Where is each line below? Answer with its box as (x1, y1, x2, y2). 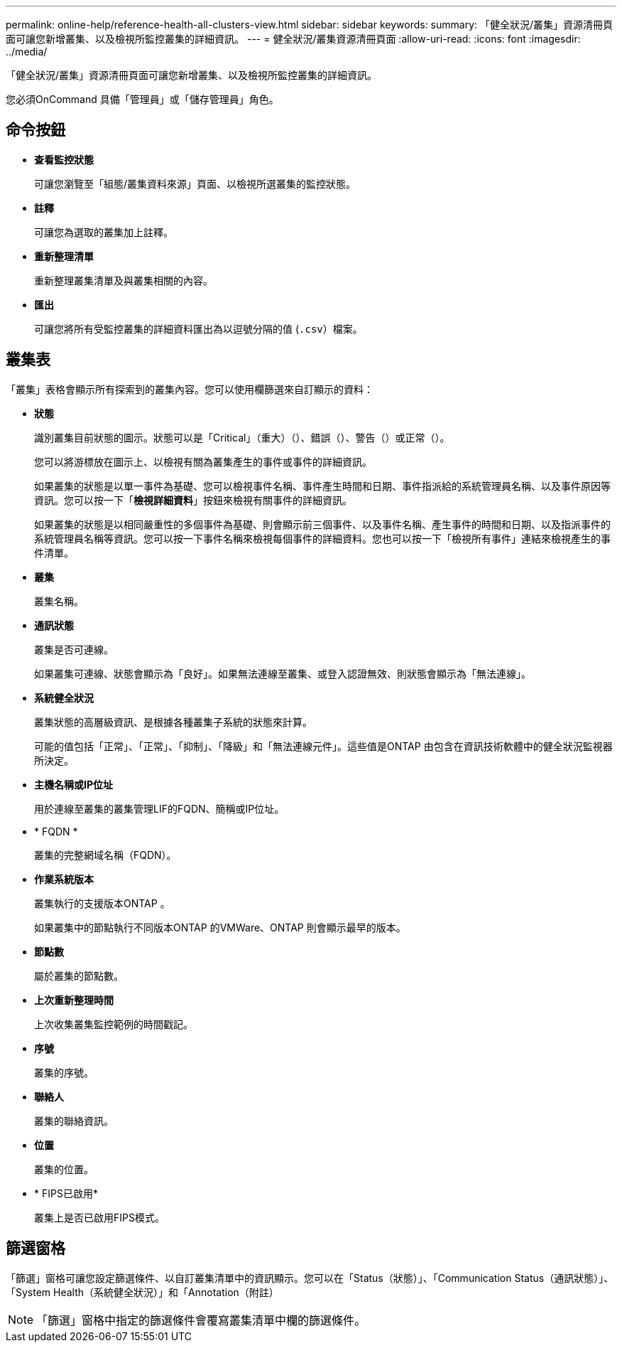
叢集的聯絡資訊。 (34, 1114, 114, 1127)
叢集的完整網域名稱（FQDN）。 (34, 848, 177, 861)
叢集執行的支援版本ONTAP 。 (34, 897, 170, 909)
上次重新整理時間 (34, 993, 114, 1006)
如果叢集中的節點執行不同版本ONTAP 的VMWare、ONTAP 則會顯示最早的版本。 (34, 921, 406, 934)
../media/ (6, 46, 48, 58)
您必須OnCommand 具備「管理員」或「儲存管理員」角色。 (6, 93, 279, 105)
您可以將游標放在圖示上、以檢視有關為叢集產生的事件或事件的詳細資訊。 (34, 455, 372, 468)
